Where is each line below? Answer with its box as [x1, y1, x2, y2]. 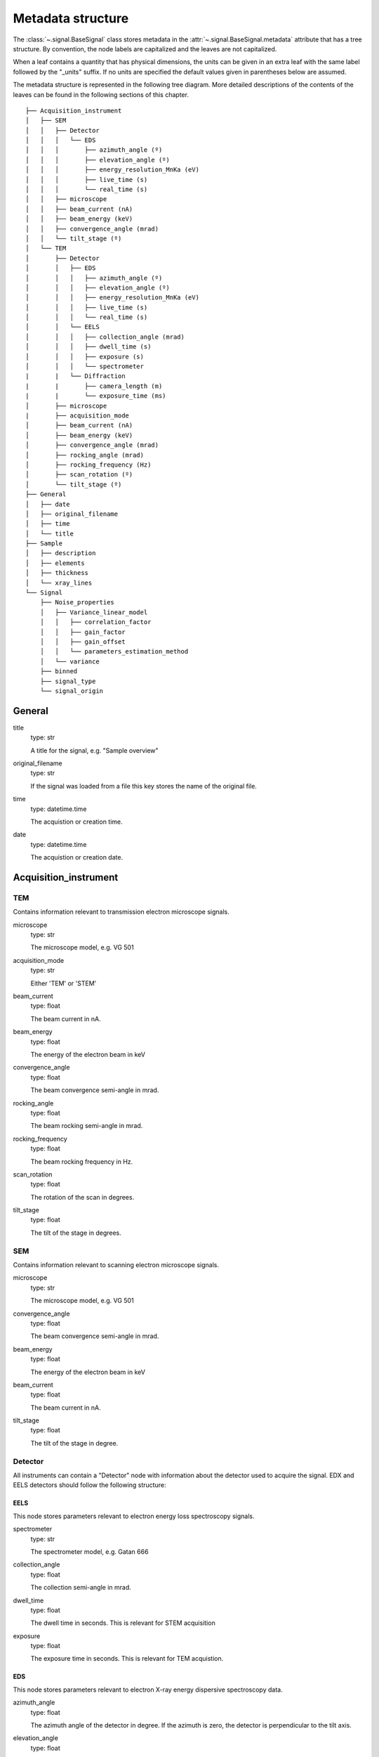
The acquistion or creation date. [30, 853, 123, 862]
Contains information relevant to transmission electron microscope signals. [13, 907, 230, 916]
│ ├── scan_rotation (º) [25, 471, 133, 479]
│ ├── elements [25, 559, 85, 567]
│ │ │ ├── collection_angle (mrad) [25, 332, 185, 341]
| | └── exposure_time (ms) [25, 392, 166, 400]
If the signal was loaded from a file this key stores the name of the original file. [30, 782, 258, 790]
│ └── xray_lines [25, 578, 93, 587]
